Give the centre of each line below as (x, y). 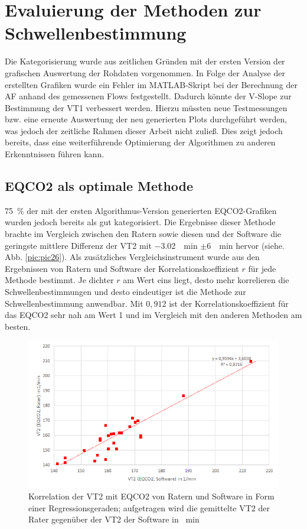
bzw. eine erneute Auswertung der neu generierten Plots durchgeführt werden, (146, 119)
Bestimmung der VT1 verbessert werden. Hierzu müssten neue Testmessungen (146, 107)
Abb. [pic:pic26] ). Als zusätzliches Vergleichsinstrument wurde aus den (132, 257)
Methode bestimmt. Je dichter (59, 280)
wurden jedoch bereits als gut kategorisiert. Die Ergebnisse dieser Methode (140, 222)
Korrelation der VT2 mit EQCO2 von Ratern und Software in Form (151, 496)
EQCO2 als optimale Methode (99, 186)
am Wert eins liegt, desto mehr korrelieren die (206, 280)
